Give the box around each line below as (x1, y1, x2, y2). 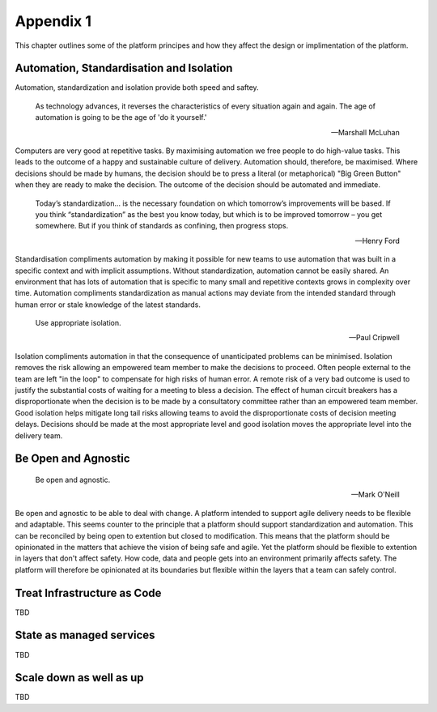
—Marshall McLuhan (330, 127, 400, 137)
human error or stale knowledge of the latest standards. (15, 300, 202, 309)
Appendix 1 (15, 12, 92, 30)
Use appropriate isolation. (35, 318, 121, 328)
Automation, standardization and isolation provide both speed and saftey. (15, 83, 259, 92)
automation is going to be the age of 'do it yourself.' (35, 113, 207, 122)
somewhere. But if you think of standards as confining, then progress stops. (35, 221, 289, 231)
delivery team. (15, 430, 63, 441)
